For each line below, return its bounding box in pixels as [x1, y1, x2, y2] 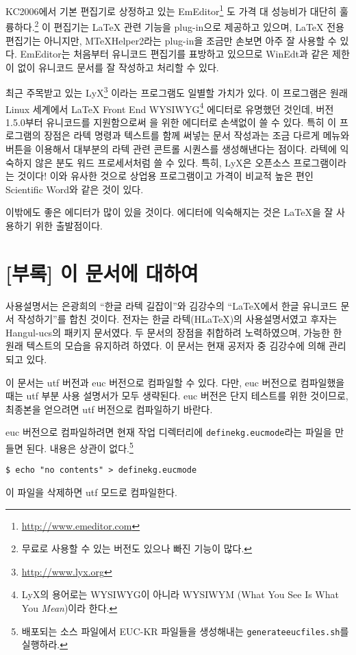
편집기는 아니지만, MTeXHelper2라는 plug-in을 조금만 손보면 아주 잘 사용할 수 [5, 33, 337, 47]
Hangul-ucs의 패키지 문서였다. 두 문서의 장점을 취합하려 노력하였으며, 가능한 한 [5, 325, 342, 339]
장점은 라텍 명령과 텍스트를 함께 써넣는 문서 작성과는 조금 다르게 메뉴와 [44, 128, 350, 143]
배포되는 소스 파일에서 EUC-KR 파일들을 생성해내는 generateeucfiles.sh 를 [21, 623, 349, 638]
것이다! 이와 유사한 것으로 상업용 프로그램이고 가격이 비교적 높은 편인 [17, 169, 314, 183]
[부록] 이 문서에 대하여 [5, 258, 199, 286]
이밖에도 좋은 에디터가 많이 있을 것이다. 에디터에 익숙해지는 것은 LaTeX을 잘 [5, 205, 333, 219]
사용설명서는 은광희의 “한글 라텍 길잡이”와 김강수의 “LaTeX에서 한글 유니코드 [5, 298, 338, 312]
